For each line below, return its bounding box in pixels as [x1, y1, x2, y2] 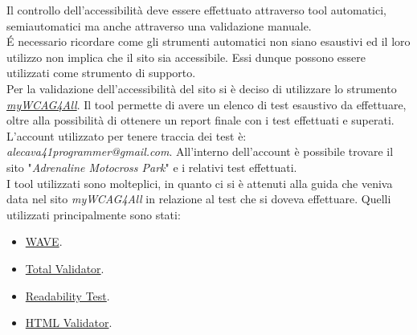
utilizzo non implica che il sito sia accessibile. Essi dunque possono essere [6, 48, 366, 65]
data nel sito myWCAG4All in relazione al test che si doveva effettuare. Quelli [6, 190, 391, 207]
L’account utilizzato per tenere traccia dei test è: [6, 127, 247, 144]
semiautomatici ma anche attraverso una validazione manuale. [6, 17, 312, 34]
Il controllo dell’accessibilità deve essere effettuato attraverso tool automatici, [6, 2, 386, 18]
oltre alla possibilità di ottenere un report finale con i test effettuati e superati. [6, 112, 395, 129]
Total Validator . [25, 259, 104, 276]
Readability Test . [25, 287, 110, 304]
